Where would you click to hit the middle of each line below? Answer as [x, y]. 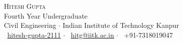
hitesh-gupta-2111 [34, 34]
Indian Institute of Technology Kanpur [121, 25]
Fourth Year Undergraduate [46, 15]
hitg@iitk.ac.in [92, 34]
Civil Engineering [30, 25]
